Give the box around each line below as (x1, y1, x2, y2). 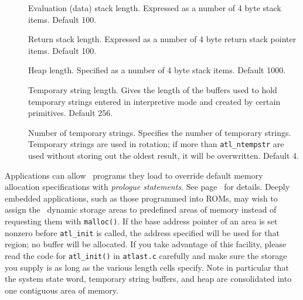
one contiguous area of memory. (5, 284, 118, 296)
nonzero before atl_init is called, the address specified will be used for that (5, 226, 280, 238)
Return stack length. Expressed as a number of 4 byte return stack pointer (28, 33, 297, 45)
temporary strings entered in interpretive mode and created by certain (28, 95, 281, 107)
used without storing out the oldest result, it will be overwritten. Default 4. (28, 149, 299, 161)
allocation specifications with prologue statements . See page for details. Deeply (5, 180, 290, 193)
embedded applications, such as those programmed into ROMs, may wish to (5, 192, 278, 204)
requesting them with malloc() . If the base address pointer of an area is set (5, 214, 278, 227)
